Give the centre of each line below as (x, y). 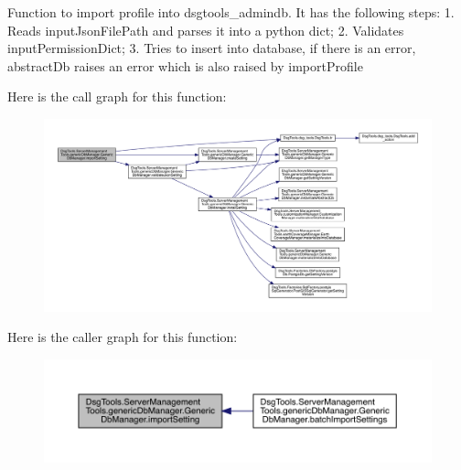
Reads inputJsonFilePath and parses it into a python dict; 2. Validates (206, 30)
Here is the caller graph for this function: (123, 337)
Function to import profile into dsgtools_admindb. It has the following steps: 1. (231, 12)
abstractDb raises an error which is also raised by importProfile (185, 65)
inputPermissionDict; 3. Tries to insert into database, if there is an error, (212, 48)
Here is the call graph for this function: (117, 96)
